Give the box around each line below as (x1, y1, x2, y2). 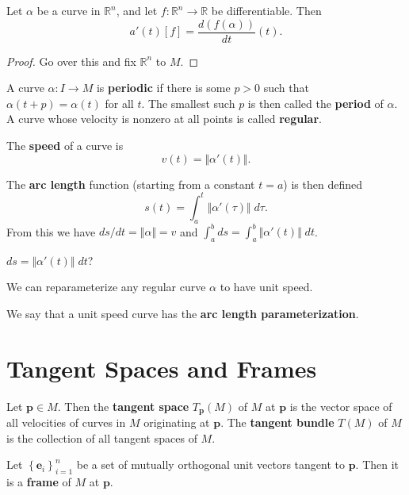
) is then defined (283, 175, 362, 192)
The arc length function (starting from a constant (6, 175, 255, 192)
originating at (143, 414, 210, 431)
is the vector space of (289, 397, 392, 414)
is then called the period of (247, 94, 384, 111)
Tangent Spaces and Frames (6, 351, 317, 384)
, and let (116, 2, 158, 18)
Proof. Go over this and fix (6, 52, 136, 69)
